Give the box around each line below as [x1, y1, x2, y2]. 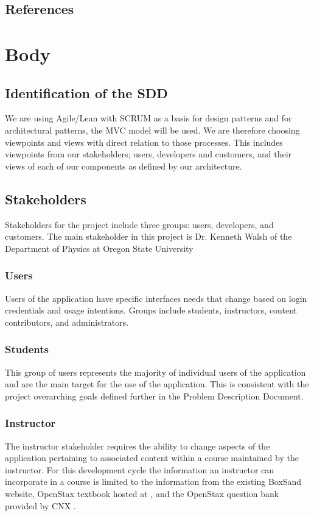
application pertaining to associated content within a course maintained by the [5, 451, 299, 464]
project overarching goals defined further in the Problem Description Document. [5, 389, 304, 402]
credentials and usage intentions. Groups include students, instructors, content [5, 304, 298, 317]
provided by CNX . [5, 499, 76, 512]
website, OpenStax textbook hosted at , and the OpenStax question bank [5, 487, 279, 500]
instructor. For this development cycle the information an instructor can [5, 463, 274, 476]
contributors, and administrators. [5, 315, 129, 328]
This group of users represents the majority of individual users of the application [5, 365, 306, 378]
